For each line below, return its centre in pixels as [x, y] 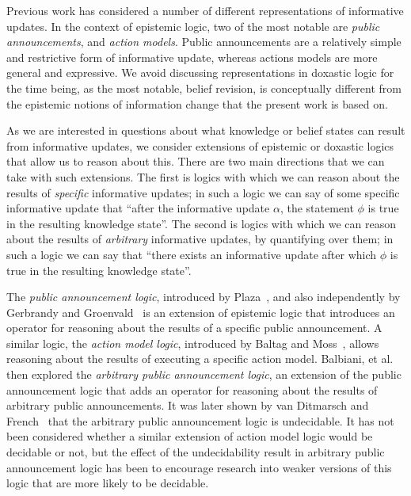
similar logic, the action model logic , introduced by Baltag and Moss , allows [193, 343]
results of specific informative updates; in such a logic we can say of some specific [203, 192]
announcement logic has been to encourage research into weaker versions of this [199, 467]
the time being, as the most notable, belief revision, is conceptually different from [204, 88]
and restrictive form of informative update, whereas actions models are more [192, 57]
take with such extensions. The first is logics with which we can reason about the [203, 176]
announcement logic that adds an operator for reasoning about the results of [192, 389]
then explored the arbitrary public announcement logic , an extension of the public [204, 374]
